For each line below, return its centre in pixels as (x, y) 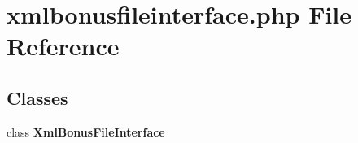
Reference (63, 46)
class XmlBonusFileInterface (86, 131)
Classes (37, 97)
